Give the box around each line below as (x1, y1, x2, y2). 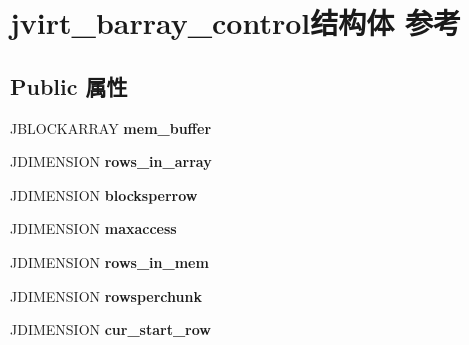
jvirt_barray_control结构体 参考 (10, 2, 461, 43)
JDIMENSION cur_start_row (10, 319, 211, 340)
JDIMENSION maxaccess (10, 218, 177, 239)
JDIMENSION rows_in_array (10, 151, 212, 172)
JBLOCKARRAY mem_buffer (10, 117, 212, 138)
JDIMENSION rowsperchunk (10, 285, 202, 306)
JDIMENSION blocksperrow (10, 184, 198, 205)
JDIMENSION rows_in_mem (10, 251, 209, 272)
